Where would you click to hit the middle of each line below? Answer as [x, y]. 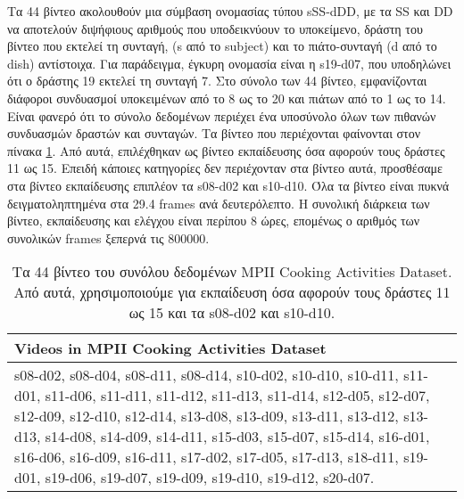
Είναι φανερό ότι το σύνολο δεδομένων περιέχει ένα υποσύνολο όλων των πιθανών [222, 115]
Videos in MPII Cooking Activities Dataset [170, 348]
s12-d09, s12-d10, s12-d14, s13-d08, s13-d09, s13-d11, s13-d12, [207, 416]
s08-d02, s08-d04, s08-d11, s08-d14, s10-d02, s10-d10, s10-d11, [207, 375]
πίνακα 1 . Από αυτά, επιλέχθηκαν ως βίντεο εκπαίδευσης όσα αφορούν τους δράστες [226, 150]
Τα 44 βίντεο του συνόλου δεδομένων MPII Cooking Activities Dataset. [232, 272]
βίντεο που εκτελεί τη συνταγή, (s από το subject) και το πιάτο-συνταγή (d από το [222, 46]
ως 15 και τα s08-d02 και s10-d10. [232, 313]
